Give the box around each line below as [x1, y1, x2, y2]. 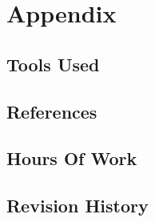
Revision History [6, 193, 149, 218]
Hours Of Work [6, 146, 137, 171]
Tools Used [6, 51, 100, 76]
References [6, 99, 97, 123]
